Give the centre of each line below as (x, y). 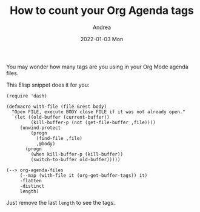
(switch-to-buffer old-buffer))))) (75, 159)
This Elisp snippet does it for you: (48, 85)
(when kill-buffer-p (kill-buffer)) (77, 154)
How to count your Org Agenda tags (102, 11)
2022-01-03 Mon (102, 39)
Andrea (102, 27)
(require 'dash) (27, 96)
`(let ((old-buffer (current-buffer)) (61, 117)
